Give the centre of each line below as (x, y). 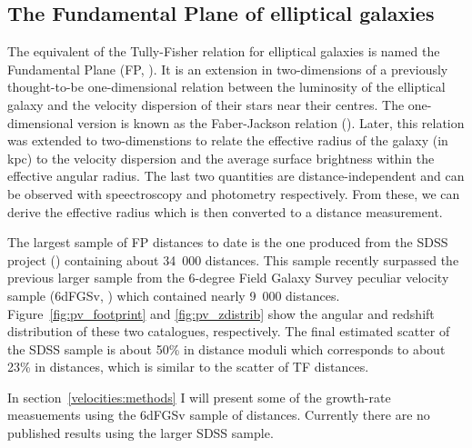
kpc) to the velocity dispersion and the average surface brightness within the (221, 158)
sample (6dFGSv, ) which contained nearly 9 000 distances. (174, 295)
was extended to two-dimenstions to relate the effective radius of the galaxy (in (228, 140)
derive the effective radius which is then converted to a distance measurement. (225, 211)
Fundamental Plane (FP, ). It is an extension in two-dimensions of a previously (228, 69)
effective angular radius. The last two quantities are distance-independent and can (236, 176)
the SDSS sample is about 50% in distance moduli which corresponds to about (226, 348)
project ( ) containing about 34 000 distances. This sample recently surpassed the (233, 259)
